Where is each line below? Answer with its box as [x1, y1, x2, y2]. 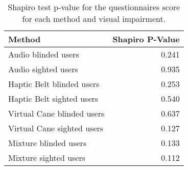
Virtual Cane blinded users [8, 107, 105, 119]
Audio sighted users [8, 63, 78, 75]
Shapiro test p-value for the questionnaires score [8, 1, 180, 13]
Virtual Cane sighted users [8, 122, 104, 134]
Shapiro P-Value [112, 33, 180, 45]
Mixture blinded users [8, 137, 87, 149]
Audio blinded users [8, 48, 79, 60]
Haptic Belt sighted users [8, 93, 99, 104]
